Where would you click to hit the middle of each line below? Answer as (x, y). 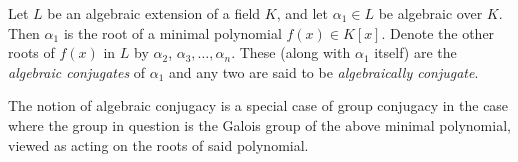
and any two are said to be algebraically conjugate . (324, 71)
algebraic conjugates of (77, 71)
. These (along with (291, 52)
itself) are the (415, 52)
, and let (302, 13)
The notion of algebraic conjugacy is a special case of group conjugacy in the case (258, 105)
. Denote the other (438, 32)
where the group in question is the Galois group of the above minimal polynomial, (259, 124)
